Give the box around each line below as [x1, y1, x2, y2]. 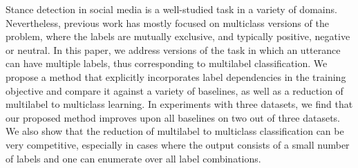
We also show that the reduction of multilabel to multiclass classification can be [6, 124, 344, 138]
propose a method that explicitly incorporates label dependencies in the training [6, 69, 346, 84]
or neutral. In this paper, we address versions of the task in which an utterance [6, 42, 341, 57]
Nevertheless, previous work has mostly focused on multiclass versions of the [6, 15, 329, 30]
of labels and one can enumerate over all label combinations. [6, 151, 261, 165]
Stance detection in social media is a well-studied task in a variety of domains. [6, 2, 337, 16]
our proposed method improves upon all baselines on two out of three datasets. [6, 110, 341, 124]
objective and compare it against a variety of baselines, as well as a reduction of [6, 83, 343, 97]
